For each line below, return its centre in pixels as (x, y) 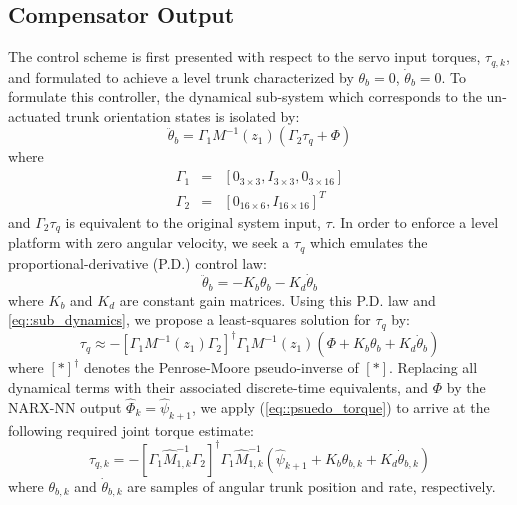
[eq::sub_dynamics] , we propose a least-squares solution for (189, 319)
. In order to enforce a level (415, 221)
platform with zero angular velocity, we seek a (149, 242)
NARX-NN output (65, 406)
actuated (34, 115)
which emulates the (368, 242)
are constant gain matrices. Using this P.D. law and (277, 299)
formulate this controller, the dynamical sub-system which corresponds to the (245, 96)
